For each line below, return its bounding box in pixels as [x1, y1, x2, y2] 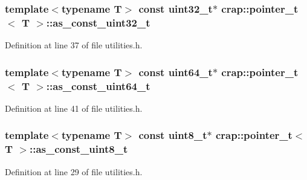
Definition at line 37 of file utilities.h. [5, 39, 143, 51]
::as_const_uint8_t [29, 141, 128, 156]
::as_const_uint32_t [46, 14, 150, 30]
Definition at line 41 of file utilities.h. [5, 101, 143, 114]
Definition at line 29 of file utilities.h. [5, 165, 143, 178]
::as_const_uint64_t [46, 78, 150, 93]
